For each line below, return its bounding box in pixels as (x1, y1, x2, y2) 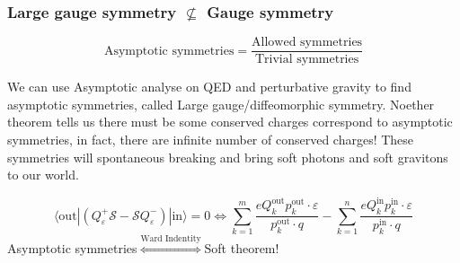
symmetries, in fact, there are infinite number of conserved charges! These (7, 130, 414, 149)
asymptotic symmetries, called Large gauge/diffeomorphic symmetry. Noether (7, 94, 435, 113)
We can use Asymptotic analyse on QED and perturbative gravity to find (7, 77, 411, 96)
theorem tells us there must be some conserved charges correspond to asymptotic (7, 112, 453, 131)
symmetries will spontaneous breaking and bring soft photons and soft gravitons (7, 147, 448, 166)
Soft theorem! (204, 238, 279, 257)
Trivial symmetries (254, 53, 359, 66)
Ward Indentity (140, 233, 201, 243)
